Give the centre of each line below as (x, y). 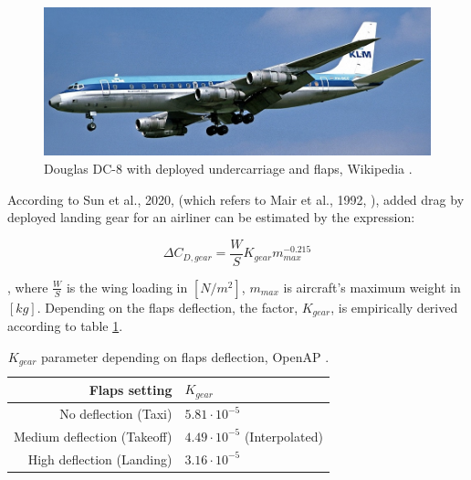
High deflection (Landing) (100, 459)
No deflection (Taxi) (116, 414)
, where (28, 287)
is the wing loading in (127, 287)
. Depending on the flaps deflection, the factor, (167, 307)
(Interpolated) (283, 436)
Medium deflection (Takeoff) (93, 436)
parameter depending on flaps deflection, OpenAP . (185, 356)
